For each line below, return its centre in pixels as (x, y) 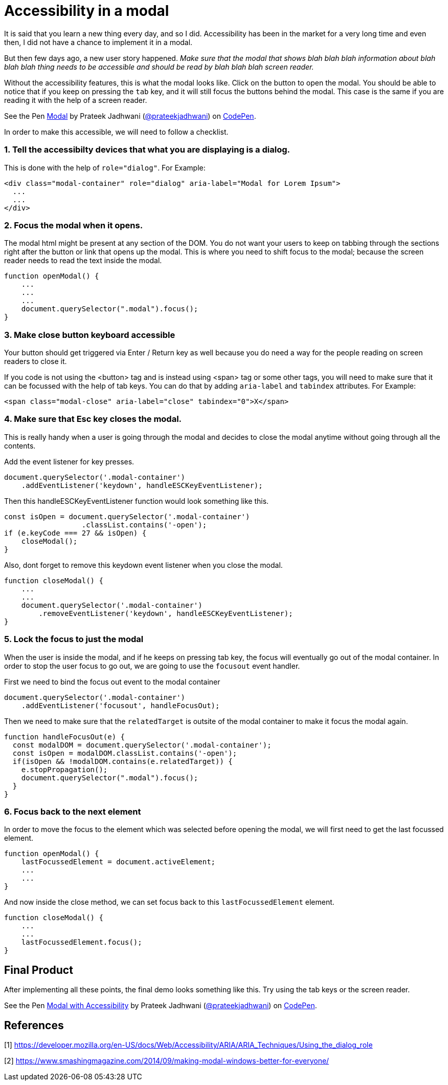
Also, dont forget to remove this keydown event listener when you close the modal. (143, 565)
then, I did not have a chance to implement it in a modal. (98, 42)
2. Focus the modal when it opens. (74, 225)
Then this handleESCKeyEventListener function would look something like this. (137, 501)
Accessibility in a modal (87, 11)
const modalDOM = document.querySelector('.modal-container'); (142, 745)
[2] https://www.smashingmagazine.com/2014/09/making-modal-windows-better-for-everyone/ (167, 1060)
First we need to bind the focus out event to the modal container (112, 682)
